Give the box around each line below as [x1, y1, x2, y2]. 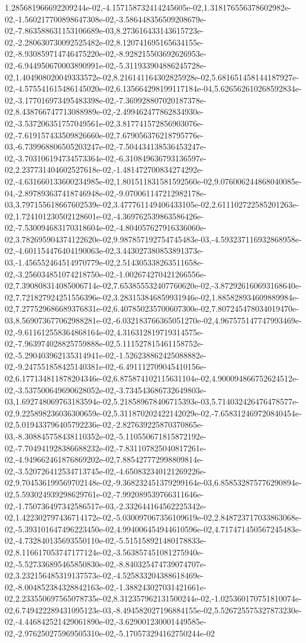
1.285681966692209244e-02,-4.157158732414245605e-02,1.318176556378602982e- [5, 1, 291, 13]
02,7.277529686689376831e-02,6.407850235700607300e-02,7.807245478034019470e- [5, 302, 299, 315]
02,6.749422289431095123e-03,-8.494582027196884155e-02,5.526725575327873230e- [5, 603, 302, 616]
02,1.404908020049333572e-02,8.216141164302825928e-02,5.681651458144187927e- [5, 70, 299, 83]
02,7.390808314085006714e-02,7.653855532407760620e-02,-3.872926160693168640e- [5, 279, 302, 292]
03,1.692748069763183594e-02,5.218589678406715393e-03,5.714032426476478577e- [5, 395, 299, 408]
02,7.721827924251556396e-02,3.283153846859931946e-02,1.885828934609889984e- [5, 290, 299, 303]
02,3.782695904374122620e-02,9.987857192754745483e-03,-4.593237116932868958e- [5, 232, 302, 245]
